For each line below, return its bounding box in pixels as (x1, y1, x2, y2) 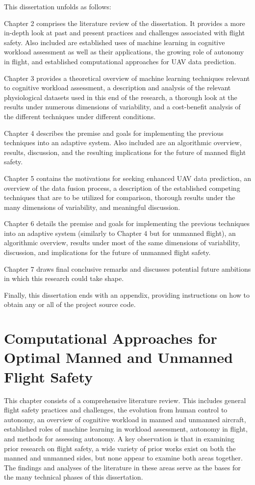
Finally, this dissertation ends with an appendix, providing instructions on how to (4, 289, 250, 300)
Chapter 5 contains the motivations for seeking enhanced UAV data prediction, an (4, 173, 251, 183)
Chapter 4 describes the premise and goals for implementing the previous (4, 128, 224, 138)
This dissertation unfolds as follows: (4, 1, 111, 11)
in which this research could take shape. (4, 273, 124, 283)
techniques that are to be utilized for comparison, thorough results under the (4, 192, 235, 203)
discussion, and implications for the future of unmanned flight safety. (4, 247, 211, 257)
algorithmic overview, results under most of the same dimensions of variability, (4, 237, 240, 248)
